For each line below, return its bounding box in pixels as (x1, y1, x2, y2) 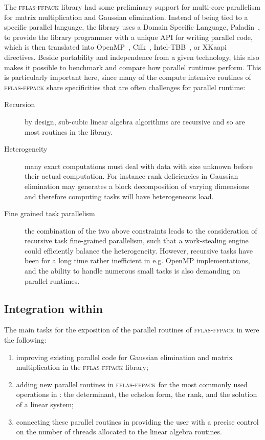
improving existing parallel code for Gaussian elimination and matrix (16, 351, 233, 362)
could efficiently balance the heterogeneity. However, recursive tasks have (25, 245, 253, 256)
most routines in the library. (25, 126, 113, 137)
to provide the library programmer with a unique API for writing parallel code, (4, 31, 253, 42)
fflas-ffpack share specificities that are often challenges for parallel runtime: (4, 81, 246, 92)
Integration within (4, 300, 103, 316)
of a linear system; (16, 399, 74, 410)
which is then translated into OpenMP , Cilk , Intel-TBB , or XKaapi (4, 41, 227, 52)
